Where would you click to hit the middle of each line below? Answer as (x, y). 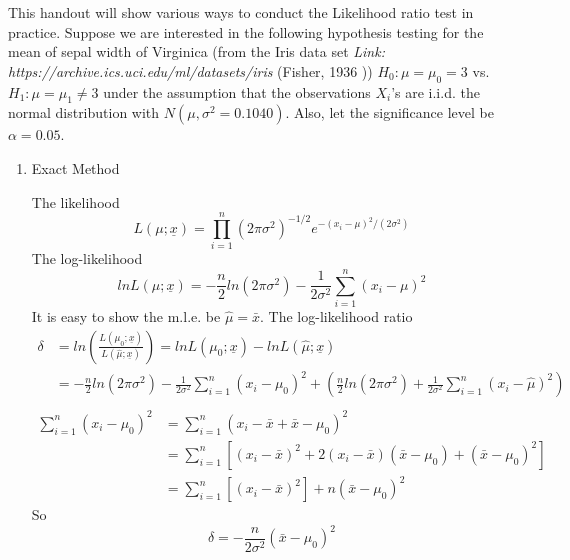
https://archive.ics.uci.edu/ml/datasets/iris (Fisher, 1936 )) (190, 70)
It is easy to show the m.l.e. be (126, 316)
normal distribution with (84, 112)
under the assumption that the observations (237, 91)
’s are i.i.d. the (435, 91)
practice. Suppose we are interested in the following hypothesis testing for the (246, 31)
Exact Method (75, 167)
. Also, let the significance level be (389, 112)
